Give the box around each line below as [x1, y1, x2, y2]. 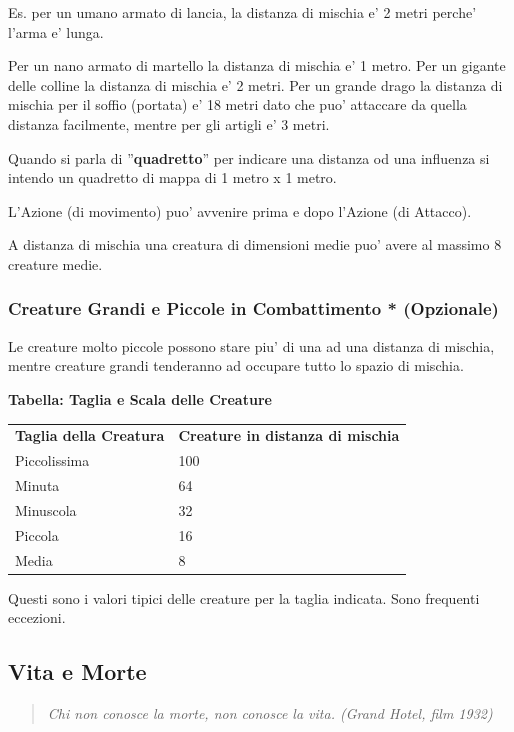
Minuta [15, 474, 60, 495]
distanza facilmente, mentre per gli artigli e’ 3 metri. [8, 113, 330, 134]
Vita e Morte [8, 656, 147, 687]
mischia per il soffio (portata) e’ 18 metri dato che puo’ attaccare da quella [8, 94, 467, 115]
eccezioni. [8, 607, 66, 628]
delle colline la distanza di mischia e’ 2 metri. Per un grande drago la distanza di [8, 74, 503, 95]
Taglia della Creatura [15, 425, 165, 446]
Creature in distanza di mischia [178, 425, 400, 446]
